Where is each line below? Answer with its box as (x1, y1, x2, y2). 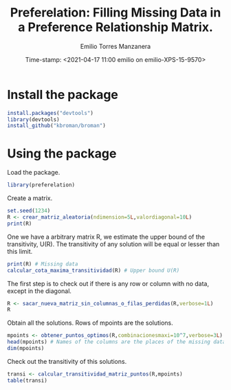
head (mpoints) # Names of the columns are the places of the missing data (7, 338, 226, 345)
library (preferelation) (7, 182, 76, 188)
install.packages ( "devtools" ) (7, 109, 94, 116)
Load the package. (7, 169, 60, 177)
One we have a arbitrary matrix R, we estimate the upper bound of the (7, 232, 205, 241)
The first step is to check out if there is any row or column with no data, (7, 279, 210, 288)
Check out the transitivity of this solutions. (7, 357, 127, 365)
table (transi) (7, 377, 48, 384)
